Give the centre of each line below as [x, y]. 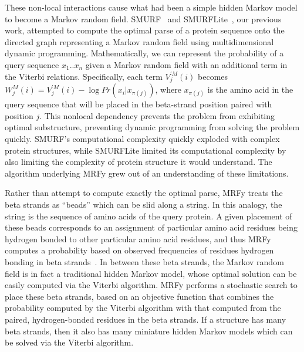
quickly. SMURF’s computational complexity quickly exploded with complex [142, 139]
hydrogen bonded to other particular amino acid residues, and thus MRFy [138, 238]
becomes [213, 76]
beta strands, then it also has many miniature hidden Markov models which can [149, 331]
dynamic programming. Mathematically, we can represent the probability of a [144, 53]
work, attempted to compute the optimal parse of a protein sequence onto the [145, 30]
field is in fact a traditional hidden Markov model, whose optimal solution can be [151, 273]
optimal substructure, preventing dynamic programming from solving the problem [152, 127]
